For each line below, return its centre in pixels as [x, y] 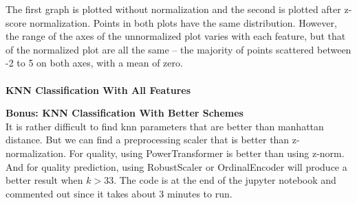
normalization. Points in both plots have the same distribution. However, [183, 22]
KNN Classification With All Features [98, 89]
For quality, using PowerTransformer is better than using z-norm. [207, 153]
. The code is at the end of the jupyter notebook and [225, 180]
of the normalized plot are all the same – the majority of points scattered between [178, 49]
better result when [44, 180]
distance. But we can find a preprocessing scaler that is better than [148, 140]
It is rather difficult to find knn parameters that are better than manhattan [165, 126]
